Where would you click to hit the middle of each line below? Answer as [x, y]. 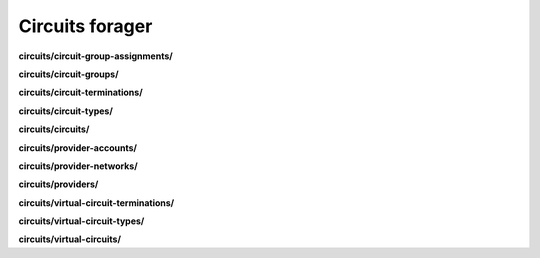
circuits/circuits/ [54, 129]
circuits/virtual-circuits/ [70, 239]
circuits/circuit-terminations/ [81, 92]
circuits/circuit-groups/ [68, 74]
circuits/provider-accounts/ [77, 147]
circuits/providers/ [58, 184]
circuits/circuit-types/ [66, 111]
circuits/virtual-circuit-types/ [81, 221]
